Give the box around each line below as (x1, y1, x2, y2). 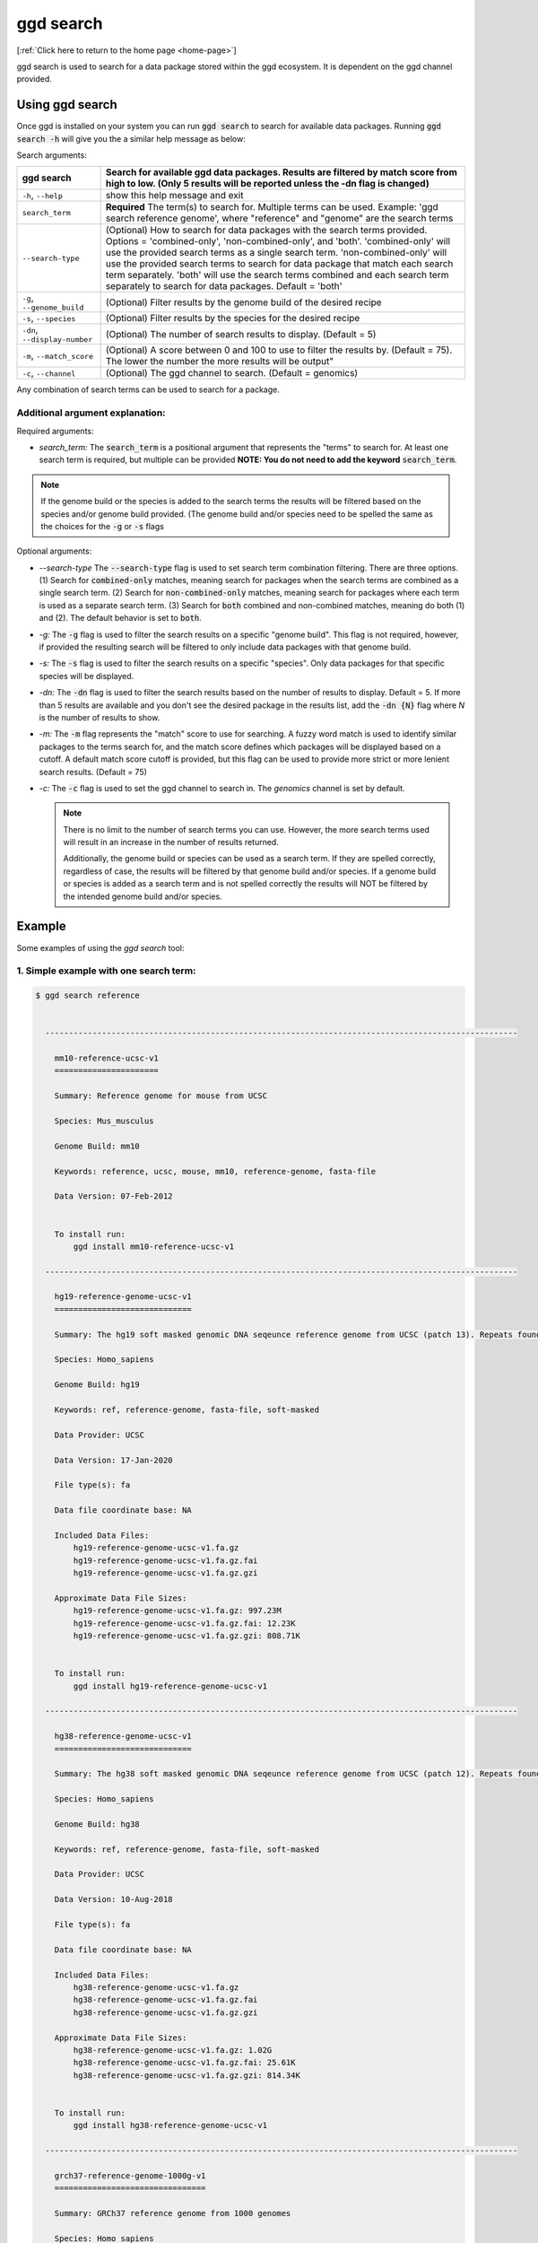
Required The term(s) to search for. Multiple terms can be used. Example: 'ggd (105, 201, 438, 214)
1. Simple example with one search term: (16, 964, 196, 977)
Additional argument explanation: (16, 406, 166, 419)
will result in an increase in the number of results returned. (63, 837, 280, 848)
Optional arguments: (16, 545, 92, 556)
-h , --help (22, 189, 63, 202)
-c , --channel (22, 367, 76, 380)
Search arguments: (16, 150, 87, 161)
